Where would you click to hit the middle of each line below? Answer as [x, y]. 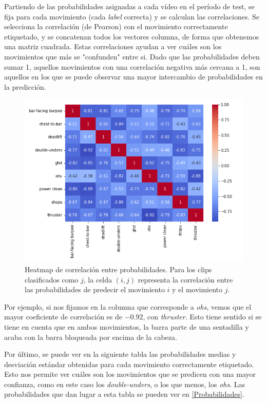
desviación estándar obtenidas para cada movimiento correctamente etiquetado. [129, 364]
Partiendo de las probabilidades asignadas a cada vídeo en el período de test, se [129, 6]
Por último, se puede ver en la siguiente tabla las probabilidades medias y [120, 354]
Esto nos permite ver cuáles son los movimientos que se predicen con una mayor [130, 374]
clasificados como [52, 279]
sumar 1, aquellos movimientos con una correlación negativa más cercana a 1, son [132, 66]
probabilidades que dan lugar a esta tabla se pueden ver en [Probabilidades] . [124, 394]
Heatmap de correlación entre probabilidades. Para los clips [118, 269]
